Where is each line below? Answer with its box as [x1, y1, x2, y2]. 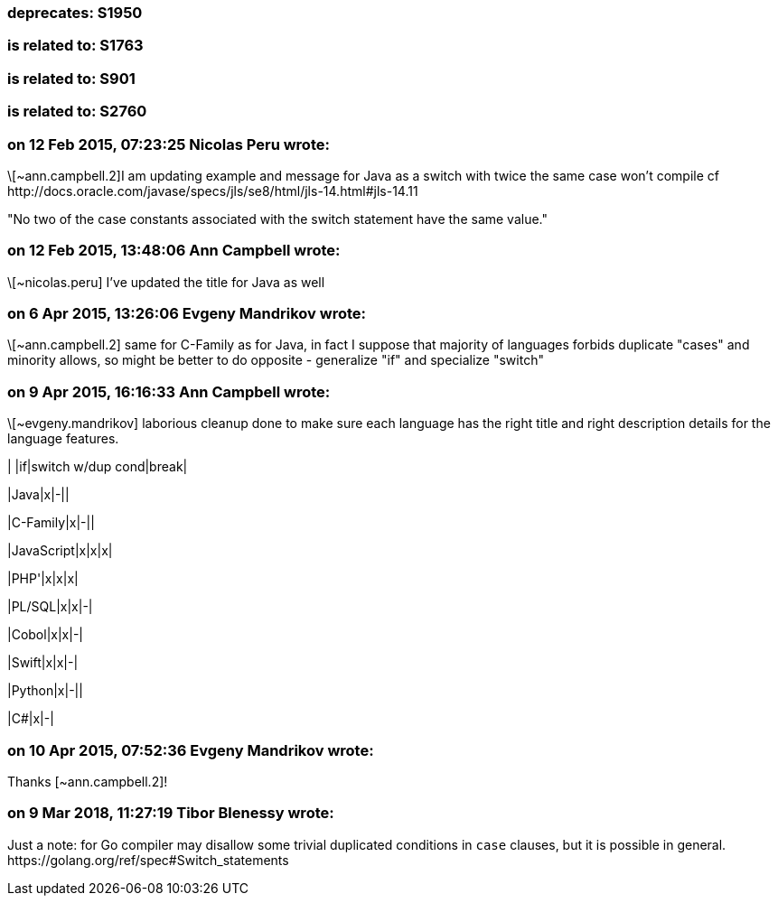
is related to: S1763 [7, 36, 144, 55]
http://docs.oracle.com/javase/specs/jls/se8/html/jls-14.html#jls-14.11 [7, 182, 418, 199]
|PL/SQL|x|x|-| [7, 599, 93, 615]
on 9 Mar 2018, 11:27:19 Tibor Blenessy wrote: [7, 804, 334, 823]
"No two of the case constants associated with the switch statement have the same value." [7, 210, 548, 227]
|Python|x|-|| [7, 683, 83, 699]
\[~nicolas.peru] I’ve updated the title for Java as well [7, 274, 325, 290]
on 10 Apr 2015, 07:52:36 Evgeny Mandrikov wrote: [7, 740, 374, 759]
